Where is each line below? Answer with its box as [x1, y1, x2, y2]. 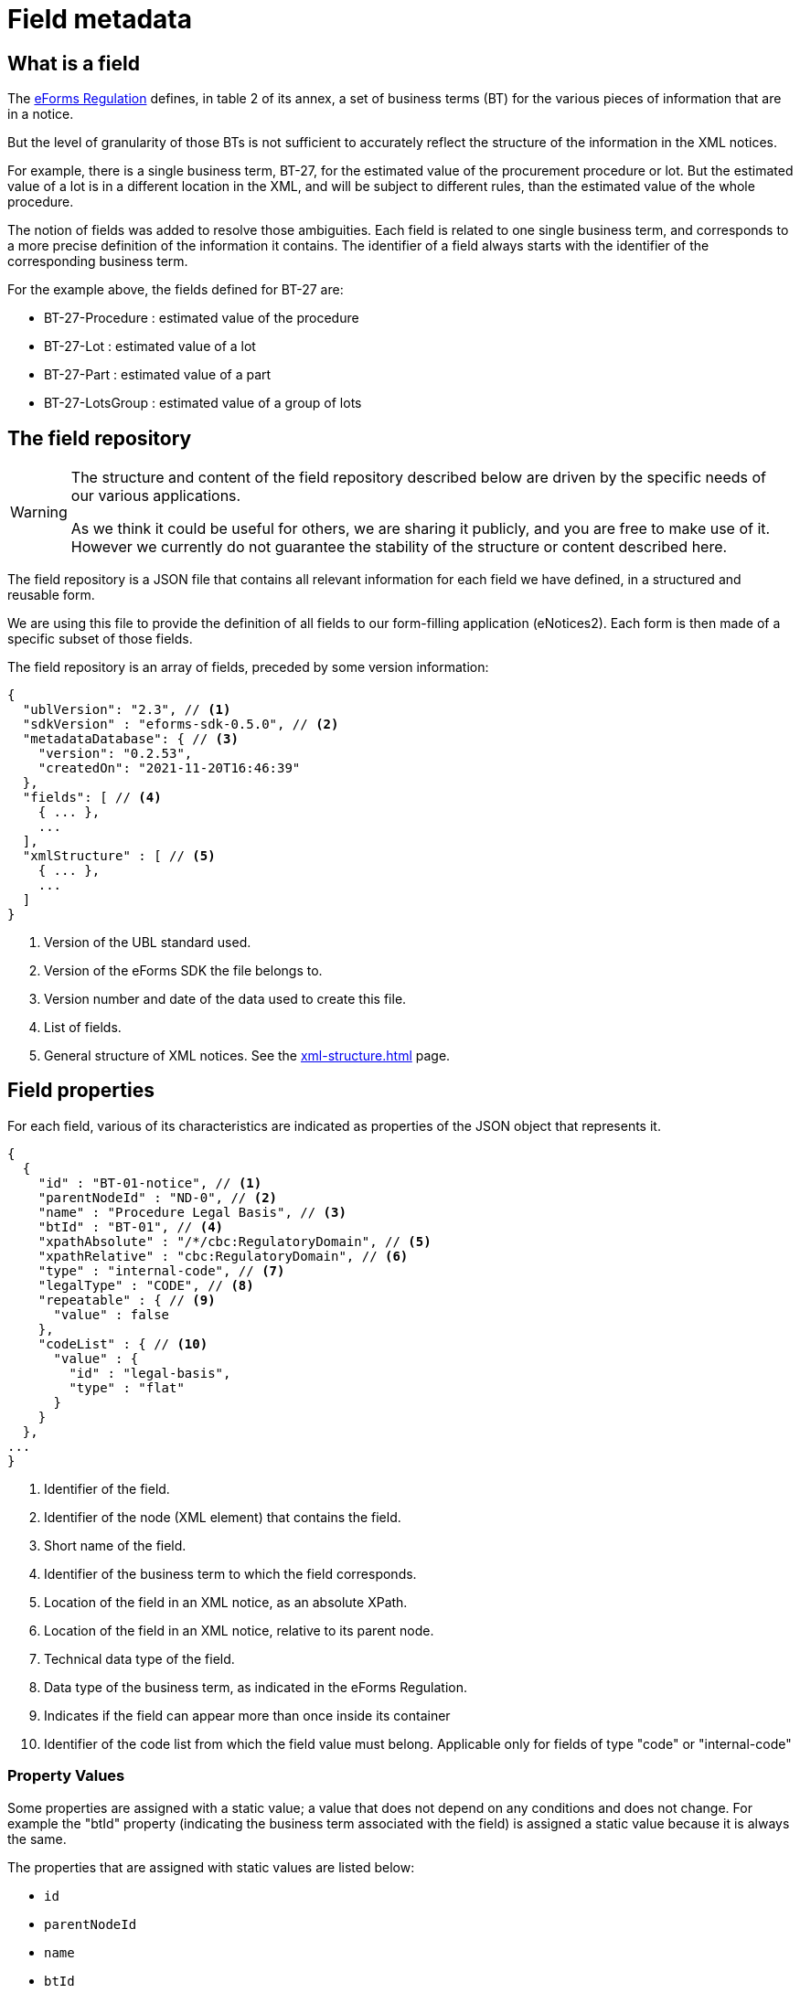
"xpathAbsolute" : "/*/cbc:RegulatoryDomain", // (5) [37, 1233, 432, 1249]
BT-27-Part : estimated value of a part [44, 367, 272, 383]
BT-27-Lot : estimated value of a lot [44, 338, 256, 355]
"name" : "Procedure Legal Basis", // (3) [37, 1204, 347, 1220]
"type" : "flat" [69, 1380, 185, 1395]
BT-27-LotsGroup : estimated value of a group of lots [44, 395, 362, 411]
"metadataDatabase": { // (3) [22, 731, 239, 747]
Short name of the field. [44, 1537, 187, 1553]
